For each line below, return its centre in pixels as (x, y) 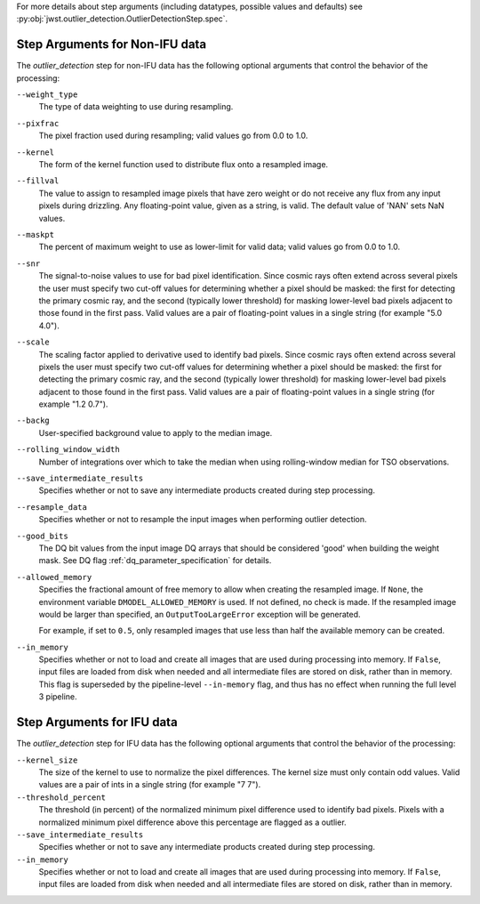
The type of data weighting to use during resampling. (136, 107)
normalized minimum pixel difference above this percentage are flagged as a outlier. (192, 822)
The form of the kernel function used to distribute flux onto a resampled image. (184, 165)
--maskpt (36, 234)
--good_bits (42, 536)
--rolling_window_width (68, 450)
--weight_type (47, 95)
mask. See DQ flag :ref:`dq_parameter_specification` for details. (155, 561)
